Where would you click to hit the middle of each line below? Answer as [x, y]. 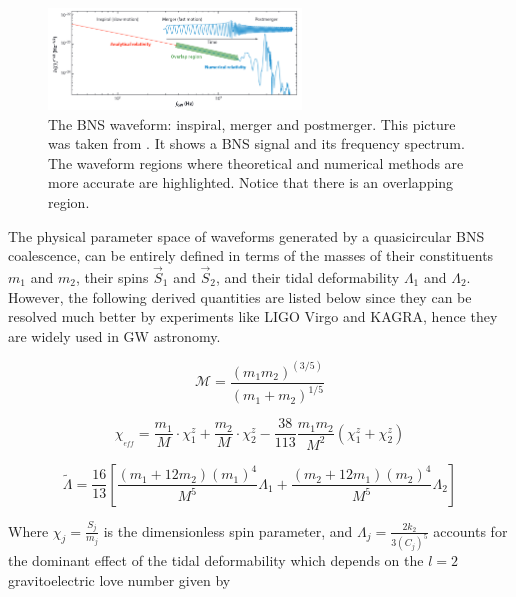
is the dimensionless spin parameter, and [228, 530]
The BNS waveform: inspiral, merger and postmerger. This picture [252, 123]
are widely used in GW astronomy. [114, 335]
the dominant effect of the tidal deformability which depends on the [216, 560]
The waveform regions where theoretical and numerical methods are [256, 162]
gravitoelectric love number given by [119, 579]
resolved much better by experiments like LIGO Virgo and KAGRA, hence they [253, 316]
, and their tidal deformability [307, 276]
